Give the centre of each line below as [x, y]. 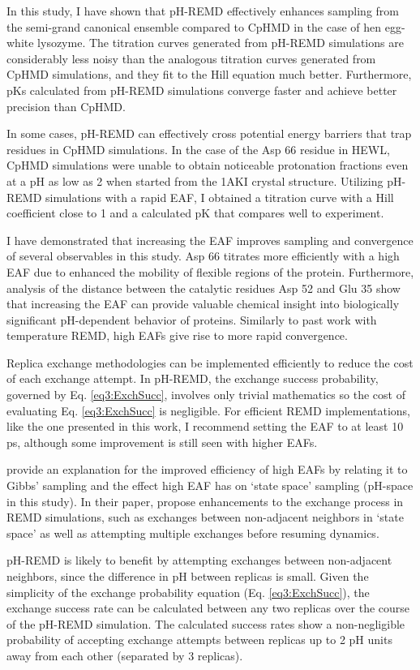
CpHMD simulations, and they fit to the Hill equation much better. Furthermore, [209, 74]
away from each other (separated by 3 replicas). [125, 655]
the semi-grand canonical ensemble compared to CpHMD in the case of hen [194, 26]
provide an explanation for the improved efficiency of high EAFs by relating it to [207, 469]
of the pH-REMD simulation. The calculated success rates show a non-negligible [206, 623]
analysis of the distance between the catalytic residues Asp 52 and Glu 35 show [204, 288]
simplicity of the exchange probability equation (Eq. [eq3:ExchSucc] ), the [188, 592]
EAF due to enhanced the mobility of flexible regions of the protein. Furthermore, [210, 271]
